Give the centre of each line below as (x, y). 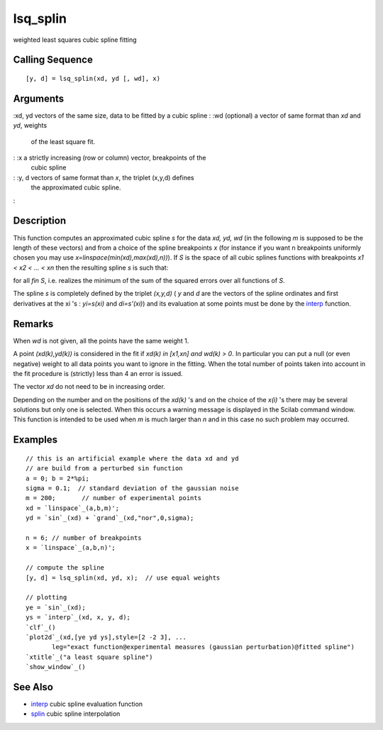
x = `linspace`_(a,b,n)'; (71, 548)
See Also (33, 687)
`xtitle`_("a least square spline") (89, 657)
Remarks (33, 324)
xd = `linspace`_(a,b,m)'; (73, 508)
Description (40, 221)
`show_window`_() (56, 667)
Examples (35, 440)
